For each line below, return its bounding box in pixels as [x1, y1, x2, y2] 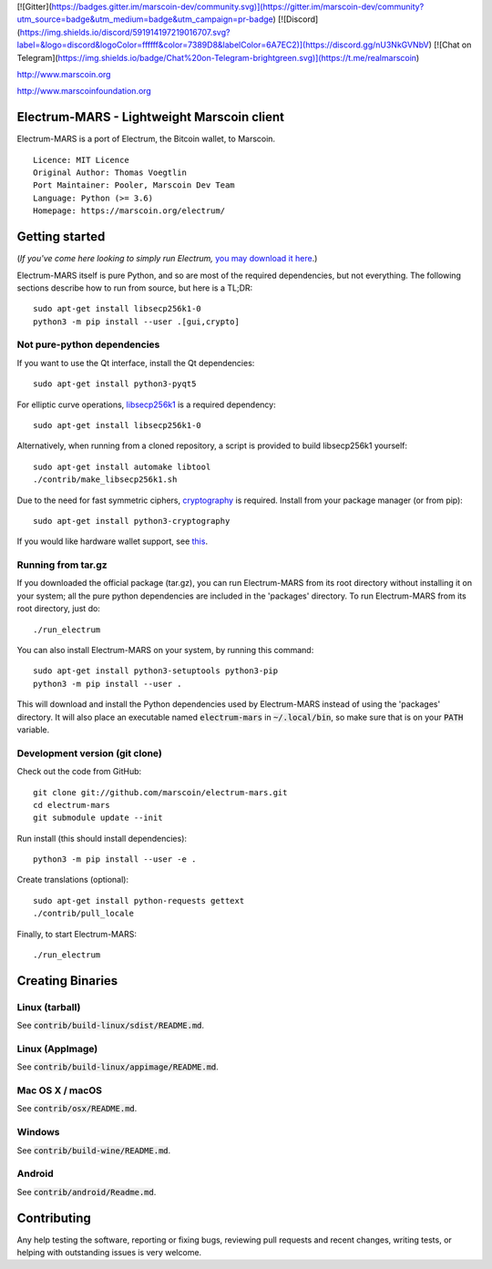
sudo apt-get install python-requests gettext [33, 895, 245, 906]
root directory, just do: [16, 603, 100, 614]
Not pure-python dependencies [16, 338, 160, 351]
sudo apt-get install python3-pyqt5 [33, 379, 197, 389]
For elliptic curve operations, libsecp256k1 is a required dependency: [16, 399, 277, 410]
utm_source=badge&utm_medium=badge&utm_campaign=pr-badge [16, 14, 273, 25]
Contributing [16, 1210, 91, 1225]
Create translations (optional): [16, 875, 129, 885]
